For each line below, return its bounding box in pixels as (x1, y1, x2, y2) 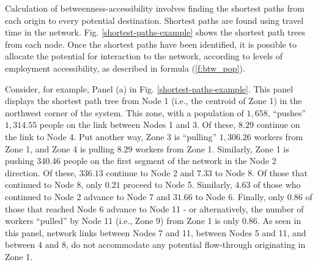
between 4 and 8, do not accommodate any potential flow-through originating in (5, 238, 306, 251)
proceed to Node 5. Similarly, (123, 178, 232, 191)
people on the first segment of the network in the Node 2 (63, 154, 276, 167)
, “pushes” (267, 106, 306, 119)
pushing (5, 154, 34, 167)
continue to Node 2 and (106, 166, 194, 179)
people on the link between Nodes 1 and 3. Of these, (39, 118, 236, 131)
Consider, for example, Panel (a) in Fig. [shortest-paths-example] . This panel (5, 82, 294, 95)
